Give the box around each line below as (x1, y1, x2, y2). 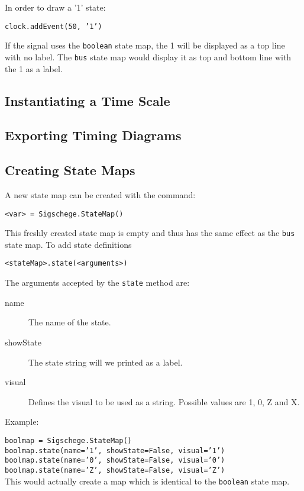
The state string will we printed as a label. (28, 356, 183, 368)
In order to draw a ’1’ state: (5, 1, 106, 13)
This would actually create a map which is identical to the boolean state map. (5, 474, 290, 487)
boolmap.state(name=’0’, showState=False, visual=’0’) (5, 456, 225, 465)
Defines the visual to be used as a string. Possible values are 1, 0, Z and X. (28, 395, 300, 408)
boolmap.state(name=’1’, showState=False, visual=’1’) (5, 446, 225, 455)
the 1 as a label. (5, 62, 63, 75)
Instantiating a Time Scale (5, 91, 170, 109)
